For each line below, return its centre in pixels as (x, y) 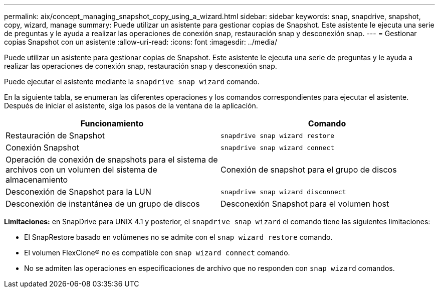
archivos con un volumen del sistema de (81, 170)
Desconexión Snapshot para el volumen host (305, 204)
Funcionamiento (112, 123)
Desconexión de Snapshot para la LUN (78, 192)
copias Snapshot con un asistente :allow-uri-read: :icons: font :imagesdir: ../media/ (141, 42)
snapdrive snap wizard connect (277, 148)
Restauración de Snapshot (55, 135)
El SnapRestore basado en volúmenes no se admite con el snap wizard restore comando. (178, 237)
